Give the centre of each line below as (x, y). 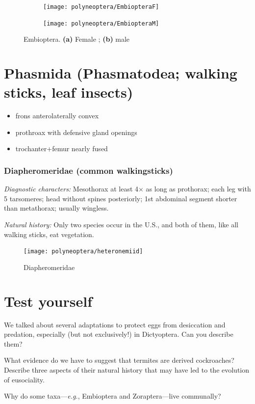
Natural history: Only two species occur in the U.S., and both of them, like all (121, 224)
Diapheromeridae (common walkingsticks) (89, 170)
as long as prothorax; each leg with (198, 189)
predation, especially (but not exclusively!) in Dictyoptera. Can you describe (119, 334)
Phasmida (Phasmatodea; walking (121, 73)
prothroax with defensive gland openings (76, 132)
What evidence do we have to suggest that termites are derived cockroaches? (119, 360)
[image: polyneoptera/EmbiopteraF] (101, 7)
